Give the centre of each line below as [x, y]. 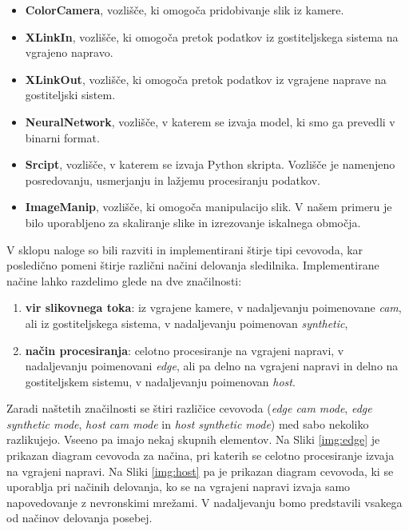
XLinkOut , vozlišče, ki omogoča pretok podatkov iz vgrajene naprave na [206, 79]
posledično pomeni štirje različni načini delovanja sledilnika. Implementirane [193, 265]
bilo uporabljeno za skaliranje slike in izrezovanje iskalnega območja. [193, 222]
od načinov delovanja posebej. [79, 518]
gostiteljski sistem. [70, 95]
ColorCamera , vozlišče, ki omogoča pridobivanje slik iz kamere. [185, 10]
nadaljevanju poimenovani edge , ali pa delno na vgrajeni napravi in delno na [212, 366]
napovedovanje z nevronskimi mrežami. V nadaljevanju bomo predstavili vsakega [204, 502]
